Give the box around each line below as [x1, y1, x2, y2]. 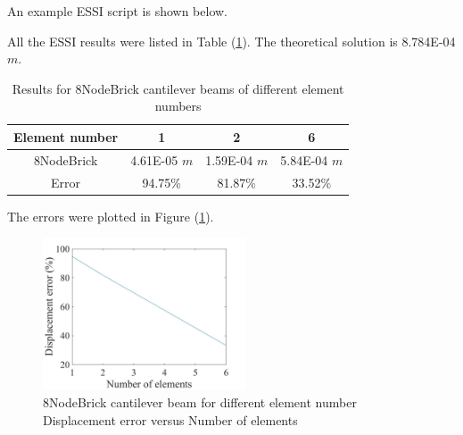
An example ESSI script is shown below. [7, 2, 228, 20]
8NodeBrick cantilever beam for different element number [43, 393, 357, 411]
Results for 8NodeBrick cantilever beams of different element [12, 79, 344, 97]
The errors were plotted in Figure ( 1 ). [7, 206, 214, 225]
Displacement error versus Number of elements [43, 410, 298, 429]
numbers [154, 96, 202, 115]
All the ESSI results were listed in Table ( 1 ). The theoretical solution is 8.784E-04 [7, 31, 456, 50]
